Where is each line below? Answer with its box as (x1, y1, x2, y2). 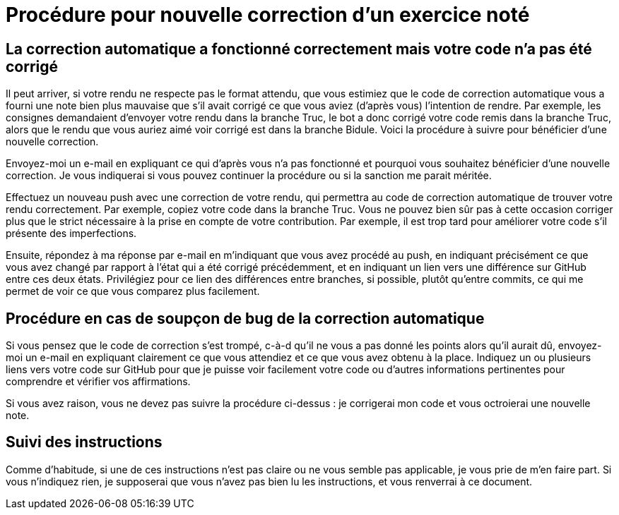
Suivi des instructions (6, 433, 163, 452)
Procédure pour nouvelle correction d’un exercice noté (6, 3, 530, 27)
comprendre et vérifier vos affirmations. (6, 375, 191, 388)
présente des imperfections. (6, 227, 137, 240)
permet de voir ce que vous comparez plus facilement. (6, 285, 260, 298)
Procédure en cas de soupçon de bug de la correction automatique (6, 309, 485, 327)
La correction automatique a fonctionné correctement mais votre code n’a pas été (6, 40, 592, 58)
